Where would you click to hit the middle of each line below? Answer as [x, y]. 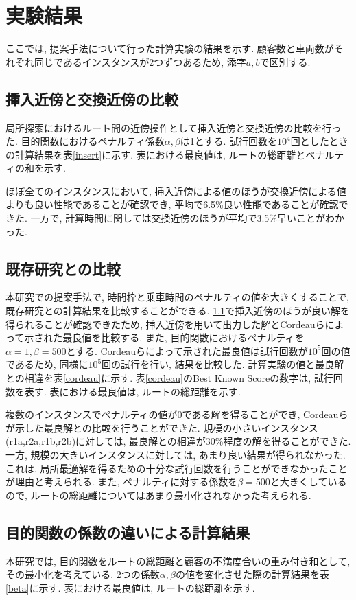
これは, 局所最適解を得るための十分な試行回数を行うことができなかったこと [177, 468]
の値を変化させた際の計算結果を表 [252, 574]
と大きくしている [308, 482]
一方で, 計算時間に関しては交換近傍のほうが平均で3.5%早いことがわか [187, 218]
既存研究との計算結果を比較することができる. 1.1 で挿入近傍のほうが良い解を [178, 311]
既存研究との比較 [63, 268]
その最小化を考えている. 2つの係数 [83, 574]
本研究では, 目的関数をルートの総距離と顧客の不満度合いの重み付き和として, [178, 561]
